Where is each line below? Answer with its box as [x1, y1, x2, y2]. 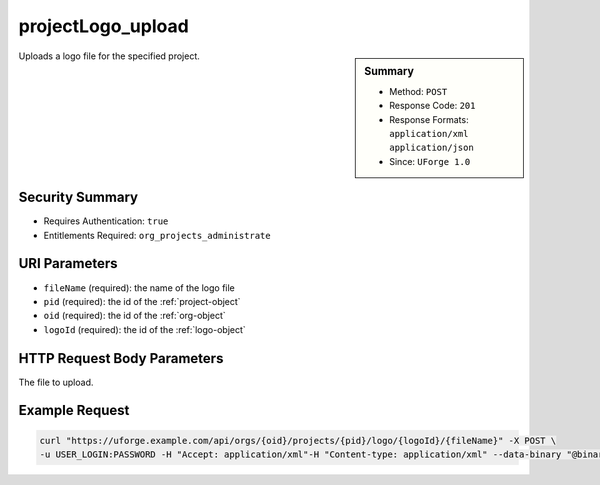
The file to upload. [18, 376, 94, 388]
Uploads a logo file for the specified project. [18, 50, 200, 62]
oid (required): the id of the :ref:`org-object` [43, 310, 227, 322]
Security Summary [18, 189, 139, 206]
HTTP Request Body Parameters [18, 350, 224, 367]
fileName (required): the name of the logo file [43, 281, 235, 294]
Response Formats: [389, 113, 469, 125]
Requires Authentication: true [43, 215, 169, 227]
